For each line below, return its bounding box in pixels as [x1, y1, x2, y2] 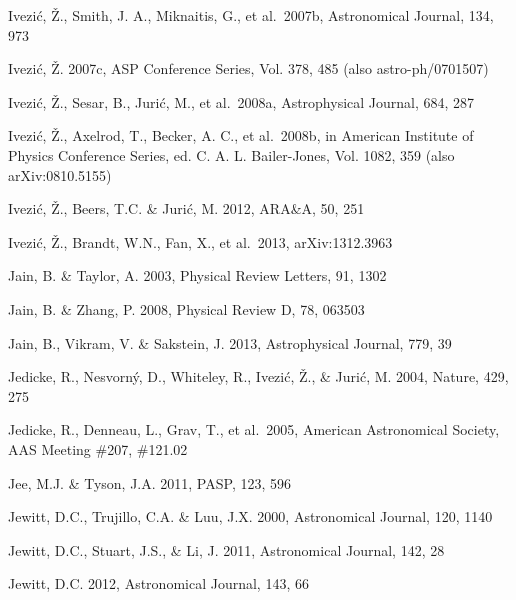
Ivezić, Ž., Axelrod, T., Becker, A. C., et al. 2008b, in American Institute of [8, 125, 474, 146]
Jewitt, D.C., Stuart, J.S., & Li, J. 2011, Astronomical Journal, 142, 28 [8, 539, 445, 560]
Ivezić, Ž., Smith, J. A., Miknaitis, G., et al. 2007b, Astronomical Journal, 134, [8, 5, 494, 25]
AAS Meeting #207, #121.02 [8, 438, 188, 459]
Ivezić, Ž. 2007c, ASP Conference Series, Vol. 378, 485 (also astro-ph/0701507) [8, 58, 489, 79]
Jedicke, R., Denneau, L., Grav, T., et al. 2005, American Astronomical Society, [8, 419, 500, 440]
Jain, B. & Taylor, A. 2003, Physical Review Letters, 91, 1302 [8, 265, 387, 286]
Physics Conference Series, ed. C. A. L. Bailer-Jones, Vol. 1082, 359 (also [8, 144, 455, 165]
